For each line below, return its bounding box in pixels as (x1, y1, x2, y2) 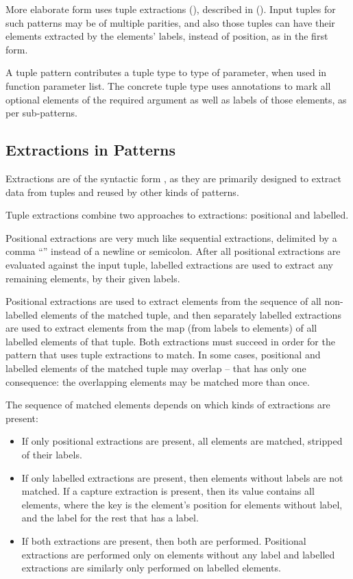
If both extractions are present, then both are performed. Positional (21, 534, 306, 548)
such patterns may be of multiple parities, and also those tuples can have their (5, 15, 335, 29)
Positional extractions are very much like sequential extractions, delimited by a (5, 230, 337, 245)
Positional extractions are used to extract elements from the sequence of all (5, 294, 321, 308)
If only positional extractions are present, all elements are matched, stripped (21, 434, 343, 448)
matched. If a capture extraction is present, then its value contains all (21, 484, 315, 498)
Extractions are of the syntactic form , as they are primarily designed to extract (5, 171, 341, 185)
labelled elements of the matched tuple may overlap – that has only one (5, 361, 306, 375)
